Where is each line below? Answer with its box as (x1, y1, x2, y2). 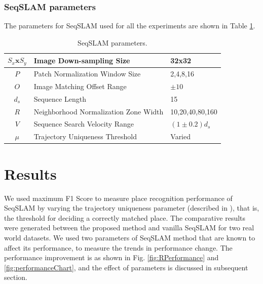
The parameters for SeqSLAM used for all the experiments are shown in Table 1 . (4, 20, 255, 31)
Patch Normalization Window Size (33, 68, 141, 79)
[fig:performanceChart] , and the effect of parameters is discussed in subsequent (4, 262, 248, 272)
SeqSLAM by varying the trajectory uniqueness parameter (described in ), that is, (4, 202, 259, 213)
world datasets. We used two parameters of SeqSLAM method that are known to (4, 232, 255, 242)
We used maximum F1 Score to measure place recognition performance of (4, 192, 233, 203)
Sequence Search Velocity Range (33, 118, 134, 129)
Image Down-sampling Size (33, 55, 130, 65)
